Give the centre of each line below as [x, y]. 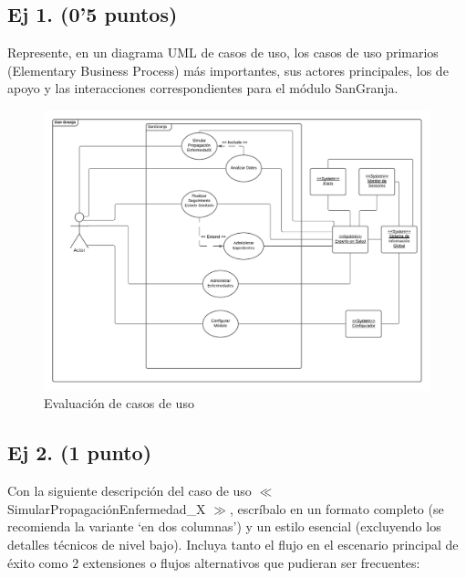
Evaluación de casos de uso [119, 403]
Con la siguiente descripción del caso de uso [129, 491]
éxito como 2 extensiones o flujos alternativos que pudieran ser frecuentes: [214, 562]
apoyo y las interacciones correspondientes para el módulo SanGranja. [203, 88]
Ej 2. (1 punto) [80, 452]
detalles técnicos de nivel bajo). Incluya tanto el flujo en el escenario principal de [233, 544]
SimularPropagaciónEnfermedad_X [107, 508]
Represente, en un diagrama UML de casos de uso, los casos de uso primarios [223, 53]
